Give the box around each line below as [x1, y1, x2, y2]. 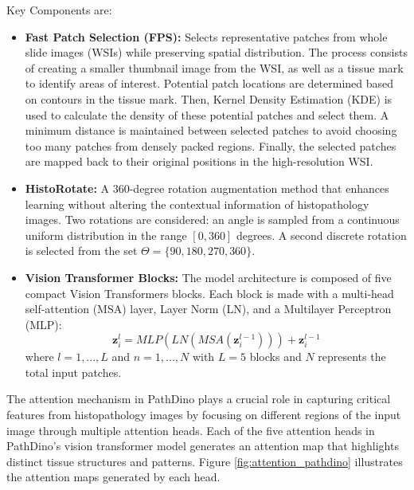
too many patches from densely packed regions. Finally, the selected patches [25, 137, 396, 154]
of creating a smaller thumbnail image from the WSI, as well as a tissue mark [25, 59, 404, 76]
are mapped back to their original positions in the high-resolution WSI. [25, 153, 373, 170]
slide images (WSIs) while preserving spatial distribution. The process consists [25, 44, 408, 61]
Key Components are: [6, 2, 112, 18]
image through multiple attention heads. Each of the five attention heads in [6, 421, 375, 438]
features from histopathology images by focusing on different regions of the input [6, 406, 401, 423]
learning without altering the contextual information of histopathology [25, 195, 369, 212]
